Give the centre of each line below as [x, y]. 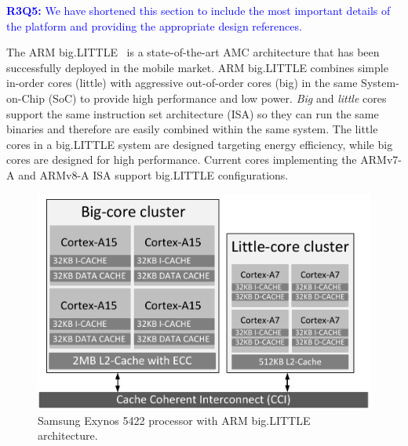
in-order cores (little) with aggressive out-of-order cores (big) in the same [182, 83]
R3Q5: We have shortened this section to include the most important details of [199, 10]
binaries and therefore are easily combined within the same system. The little [192, 129]
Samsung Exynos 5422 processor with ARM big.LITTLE [174, 420]
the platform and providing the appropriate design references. [154, 25]
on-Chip [26, 98]
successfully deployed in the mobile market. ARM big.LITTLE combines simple [197, 67]
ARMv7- [381, 160]
